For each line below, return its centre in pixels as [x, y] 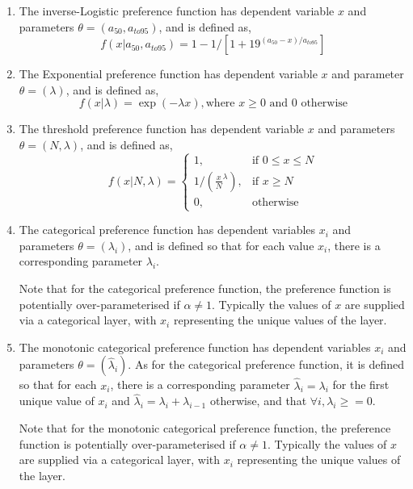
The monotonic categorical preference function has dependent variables [195, 347]
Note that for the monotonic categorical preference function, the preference [205, 427]
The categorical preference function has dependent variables [167, 230]
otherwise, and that [258, 401]
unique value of [57, 401]
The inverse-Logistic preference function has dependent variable [177, 10]
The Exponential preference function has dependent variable [168, 74]
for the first [361, 385]
